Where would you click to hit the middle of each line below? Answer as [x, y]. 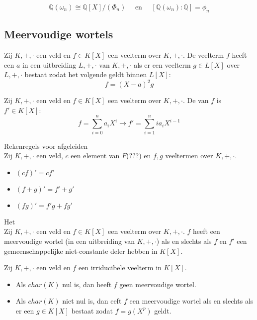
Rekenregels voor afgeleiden [46, 146]
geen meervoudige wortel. [158, 284]
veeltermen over [189, 156]
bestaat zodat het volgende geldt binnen [86, 74]
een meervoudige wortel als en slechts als [191, 301]
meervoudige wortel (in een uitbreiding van [70, 241]
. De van [196, 100]
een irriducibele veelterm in [120, 267]
